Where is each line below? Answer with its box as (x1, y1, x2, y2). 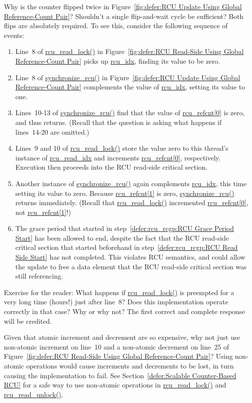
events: (4, 30, 24, 40)
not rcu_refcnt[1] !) (15, 207, 71, 217)
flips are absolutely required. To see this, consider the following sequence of (4, 20, 228, 31)
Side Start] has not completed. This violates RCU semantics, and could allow (15, 252, 246, 262)
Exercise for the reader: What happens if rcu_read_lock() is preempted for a (4, 287, 234, 297)
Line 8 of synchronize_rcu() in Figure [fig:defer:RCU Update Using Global (15, 72, 240, 82)
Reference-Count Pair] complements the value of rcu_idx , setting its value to (15, 82, 245, 92)
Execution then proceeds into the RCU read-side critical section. (15, 162, 208, 172)
